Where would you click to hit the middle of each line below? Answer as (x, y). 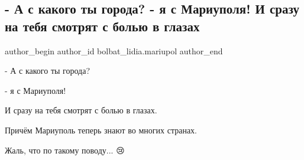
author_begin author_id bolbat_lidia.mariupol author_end (114, 50)
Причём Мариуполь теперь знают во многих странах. (101, 130)
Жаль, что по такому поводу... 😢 (65, 150)
